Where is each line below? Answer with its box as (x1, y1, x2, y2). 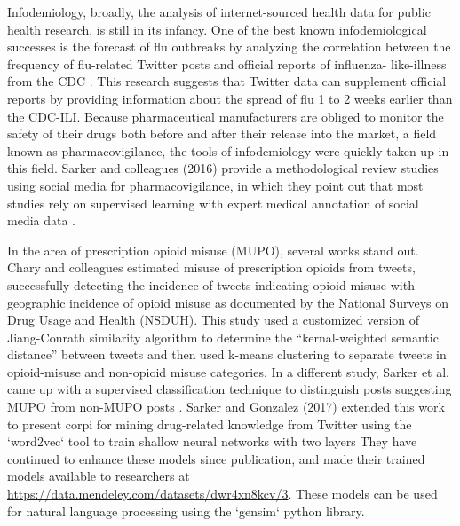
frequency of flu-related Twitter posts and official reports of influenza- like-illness (7, 54, 447, 73)
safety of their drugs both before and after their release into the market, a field (7, 124, 437, 143)
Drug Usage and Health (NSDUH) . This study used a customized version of (7, 310, 420, 329)
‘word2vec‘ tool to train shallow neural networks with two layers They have (7, 432, 417, 451)
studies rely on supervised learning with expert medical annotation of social (7, 193, 419, 212)
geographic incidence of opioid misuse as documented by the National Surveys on (7, 293, 448, 311)
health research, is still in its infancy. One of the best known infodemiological (7, 20, 427, 38)
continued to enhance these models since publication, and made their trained (7, 449, 425, 467)
